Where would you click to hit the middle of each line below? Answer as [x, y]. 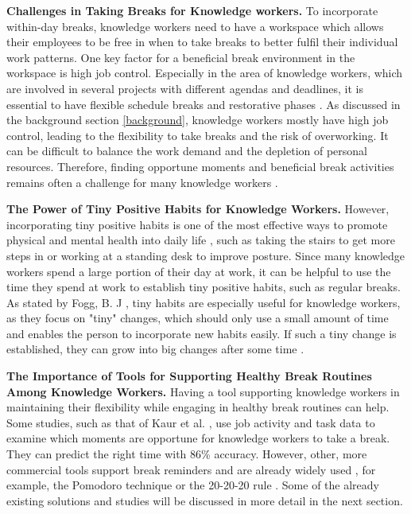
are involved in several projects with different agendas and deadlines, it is [185, 88]
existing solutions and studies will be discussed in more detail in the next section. [205, 500]
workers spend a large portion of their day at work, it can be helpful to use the [199, 271]
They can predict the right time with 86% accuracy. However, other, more [187, 454]
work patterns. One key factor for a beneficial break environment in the [181, 57]
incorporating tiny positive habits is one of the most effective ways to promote [197, 224]
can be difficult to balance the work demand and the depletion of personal [187, 151]
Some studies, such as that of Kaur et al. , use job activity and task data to [191, 422]
